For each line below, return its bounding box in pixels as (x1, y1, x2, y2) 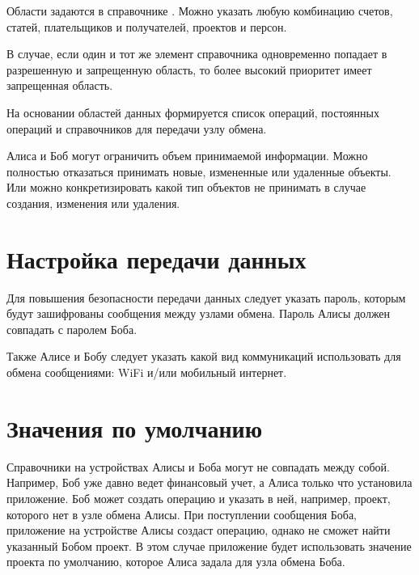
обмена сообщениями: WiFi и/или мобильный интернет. (6, 364, 287, 381)
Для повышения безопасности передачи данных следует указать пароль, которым (6, 289, 406, 306)
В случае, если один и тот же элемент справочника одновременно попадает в (6, 45, 387, 62)
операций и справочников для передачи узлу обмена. (6, 120, 267, 137)
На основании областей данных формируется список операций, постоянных (6, 104, 379, 120)
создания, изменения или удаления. (6, 194, 180, 211)
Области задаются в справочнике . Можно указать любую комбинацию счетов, (6, 2, 393, 19)
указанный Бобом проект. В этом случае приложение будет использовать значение (6, 537, 412, 554)
